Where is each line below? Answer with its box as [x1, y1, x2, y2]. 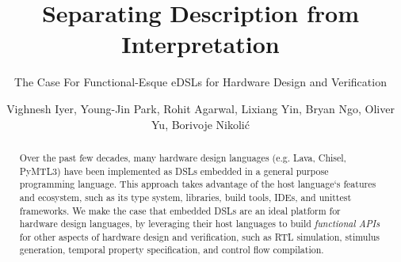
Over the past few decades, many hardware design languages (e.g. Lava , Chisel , [19, 150, 346, 164]
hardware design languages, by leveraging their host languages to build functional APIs [19, 217, 380, 230]
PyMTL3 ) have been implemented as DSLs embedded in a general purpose [19, 164, 329, 177]
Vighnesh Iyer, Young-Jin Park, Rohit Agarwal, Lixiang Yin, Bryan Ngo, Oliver [6, 100, 395, 116]
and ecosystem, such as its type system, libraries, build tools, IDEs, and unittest [19, 190, 352, 203]
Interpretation [121, 28, 280, 60]
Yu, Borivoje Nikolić [151, 116, 250, 132]
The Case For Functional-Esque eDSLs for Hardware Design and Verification [14, 74, 387, 90]
